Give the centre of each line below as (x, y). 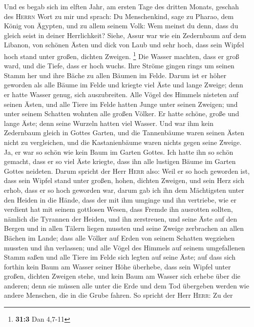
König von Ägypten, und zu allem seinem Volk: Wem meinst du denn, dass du (121, 26)
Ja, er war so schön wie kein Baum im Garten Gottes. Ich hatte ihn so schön (119, 152)
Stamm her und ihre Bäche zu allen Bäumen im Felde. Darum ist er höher (115, 75)
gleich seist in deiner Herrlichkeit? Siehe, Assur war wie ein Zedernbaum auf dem (125, 35)
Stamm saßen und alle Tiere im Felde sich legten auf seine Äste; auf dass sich (120, 257)
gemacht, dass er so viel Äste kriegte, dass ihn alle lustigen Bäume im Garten (120, 161)
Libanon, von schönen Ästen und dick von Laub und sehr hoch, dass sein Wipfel (124, 45)
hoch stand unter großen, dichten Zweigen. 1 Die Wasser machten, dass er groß (122, 55)
